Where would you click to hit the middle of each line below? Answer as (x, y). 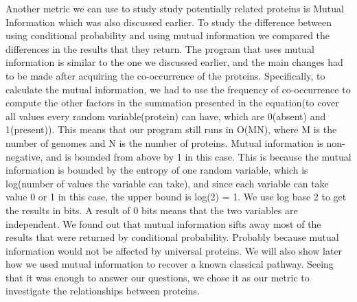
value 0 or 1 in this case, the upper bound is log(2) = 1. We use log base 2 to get (176, 197)
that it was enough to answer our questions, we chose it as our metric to (158, 277)
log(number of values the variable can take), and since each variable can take (167, 183)
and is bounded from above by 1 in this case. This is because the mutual (199, 156)
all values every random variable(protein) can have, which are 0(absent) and (166, 116)
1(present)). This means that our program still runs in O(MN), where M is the (171, 129)
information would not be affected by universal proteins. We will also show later (174, 250)
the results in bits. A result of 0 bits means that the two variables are (152, 210)
